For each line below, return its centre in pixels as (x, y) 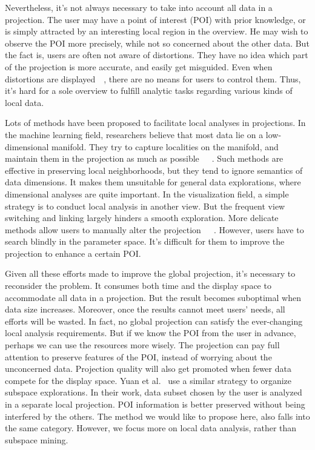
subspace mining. (37, 439)
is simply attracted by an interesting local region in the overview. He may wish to (157, 31)
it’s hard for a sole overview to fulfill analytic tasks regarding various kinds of (149, 91)
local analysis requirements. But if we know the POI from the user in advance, (151, 333)
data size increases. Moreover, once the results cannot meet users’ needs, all (145, 309)
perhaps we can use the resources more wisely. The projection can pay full (142, 345)
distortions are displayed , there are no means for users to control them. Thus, (153, 78)
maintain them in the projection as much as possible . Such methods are (144, 158)
